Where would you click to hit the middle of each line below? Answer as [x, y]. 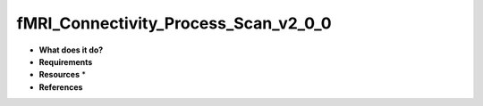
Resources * [63, 75]
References [61, 87]
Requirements [66, 61]
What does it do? [71, 50]
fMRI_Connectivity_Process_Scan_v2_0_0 [174, 23]
